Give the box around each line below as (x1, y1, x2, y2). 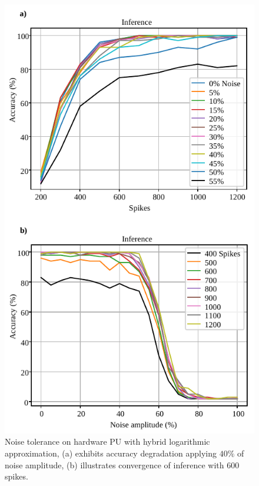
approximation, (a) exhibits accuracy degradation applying (5, 447, 217, 459)
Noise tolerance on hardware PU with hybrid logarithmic (5, 435, 210, 448)
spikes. (5, 470, 28, 482)
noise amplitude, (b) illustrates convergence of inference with (5, 458, 224, 471)
